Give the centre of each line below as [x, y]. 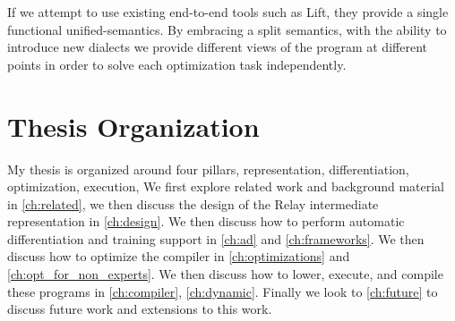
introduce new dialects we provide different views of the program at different [217, 47]
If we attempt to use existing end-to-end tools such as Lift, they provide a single [228, 12]
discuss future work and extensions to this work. [140, 309]
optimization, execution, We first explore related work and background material [226, 186]
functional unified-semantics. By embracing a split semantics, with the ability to [227, 29]
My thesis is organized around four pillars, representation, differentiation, [208, 169]
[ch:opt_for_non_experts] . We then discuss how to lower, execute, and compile [225, 274]
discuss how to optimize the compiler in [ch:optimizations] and [179, 256]
